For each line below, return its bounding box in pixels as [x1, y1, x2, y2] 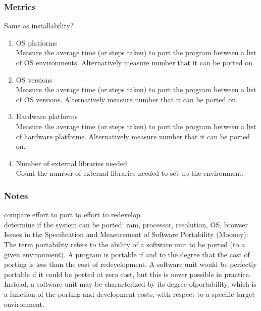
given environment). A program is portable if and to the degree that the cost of [4, 249, 250, 259]
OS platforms [16, 37, 58, 48]
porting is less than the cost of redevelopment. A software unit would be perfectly [4, 259, 257, 269]
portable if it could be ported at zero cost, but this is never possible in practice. [4, 268, 251, 279]
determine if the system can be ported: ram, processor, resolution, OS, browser [4, 219, 248, 229]
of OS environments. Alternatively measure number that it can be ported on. [16, 57, 254, 67]
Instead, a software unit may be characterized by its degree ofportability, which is [4, 279, 256, 289]
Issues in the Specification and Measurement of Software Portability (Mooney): [4, 229, 248, 240]
